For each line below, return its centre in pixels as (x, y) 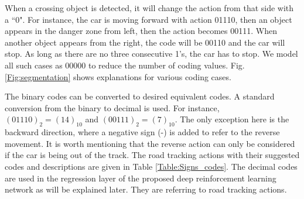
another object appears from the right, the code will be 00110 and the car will (145, 42)
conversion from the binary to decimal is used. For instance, (112, 107)
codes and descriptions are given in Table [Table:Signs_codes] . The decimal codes (151, 166)
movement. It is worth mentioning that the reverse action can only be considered (150, 143)
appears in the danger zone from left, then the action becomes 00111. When (141, 31)
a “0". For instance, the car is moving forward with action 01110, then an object (148, 19)
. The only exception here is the (232, 119)
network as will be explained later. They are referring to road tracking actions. (146, 189)
